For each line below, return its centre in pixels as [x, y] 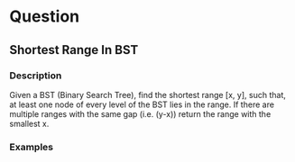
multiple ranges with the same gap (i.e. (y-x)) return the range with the [140, 113]
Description [36, 76]
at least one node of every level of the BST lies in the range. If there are [142, 104]
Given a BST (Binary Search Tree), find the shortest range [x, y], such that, [147, 94]
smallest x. [29, 123]
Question [44, 17]
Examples [32, 147]
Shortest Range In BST [74, 50]
